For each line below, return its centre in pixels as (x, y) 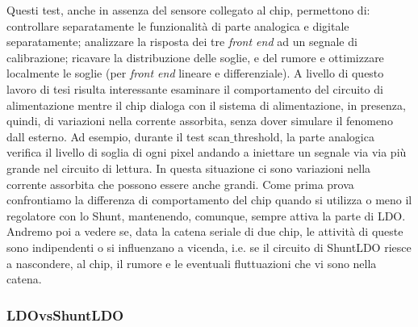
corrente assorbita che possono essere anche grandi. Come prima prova (180, 184)
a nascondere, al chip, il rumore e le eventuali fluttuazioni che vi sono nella (192, 263)
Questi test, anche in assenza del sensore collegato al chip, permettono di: (188, 10)
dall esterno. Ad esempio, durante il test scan (118, 136)
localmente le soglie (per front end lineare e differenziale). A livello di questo (195, 73)
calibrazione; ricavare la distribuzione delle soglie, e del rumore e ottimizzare (195, 57)
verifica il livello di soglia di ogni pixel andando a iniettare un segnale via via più (207, 152)
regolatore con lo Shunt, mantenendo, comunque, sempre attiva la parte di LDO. (206, 215)
